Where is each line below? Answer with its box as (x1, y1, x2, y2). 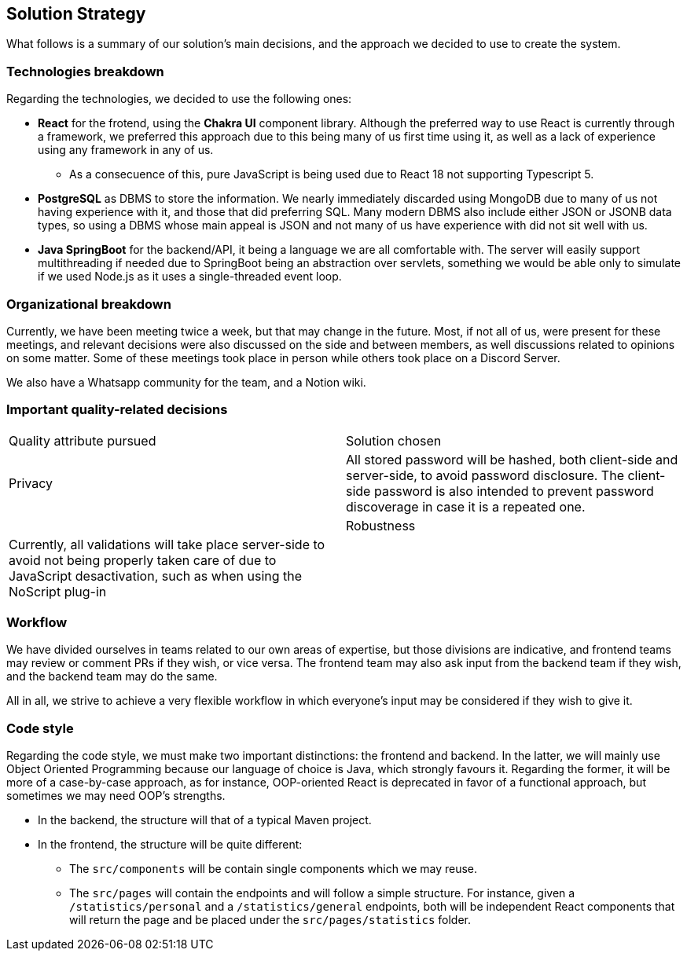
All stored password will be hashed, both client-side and (346, 451, 678, 467)
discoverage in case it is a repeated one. (346, 498, 586, 515)
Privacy (9, 475, 53, 491)
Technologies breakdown (6, 63, 164, 79)
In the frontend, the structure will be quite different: (38, 838, 303, 852)
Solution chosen (346, 432, 442, 449)
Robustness (346, 517, 416, 533)
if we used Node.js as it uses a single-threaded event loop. (38, 269, 342, 284)
